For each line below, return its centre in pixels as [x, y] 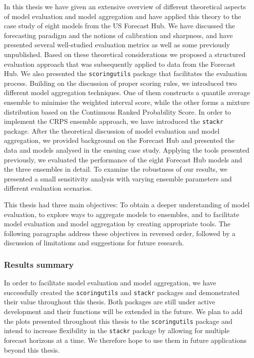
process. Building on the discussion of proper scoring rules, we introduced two [120, 83]
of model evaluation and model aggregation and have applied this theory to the [123, 16]
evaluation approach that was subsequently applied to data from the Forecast [120, 64]
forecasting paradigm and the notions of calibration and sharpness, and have [118, 35]
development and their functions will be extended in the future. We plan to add [123, 311]
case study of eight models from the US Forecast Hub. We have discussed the [119, 26]
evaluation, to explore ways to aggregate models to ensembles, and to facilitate [122, 214]
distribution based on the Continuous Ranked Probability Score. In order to [117, 111]
